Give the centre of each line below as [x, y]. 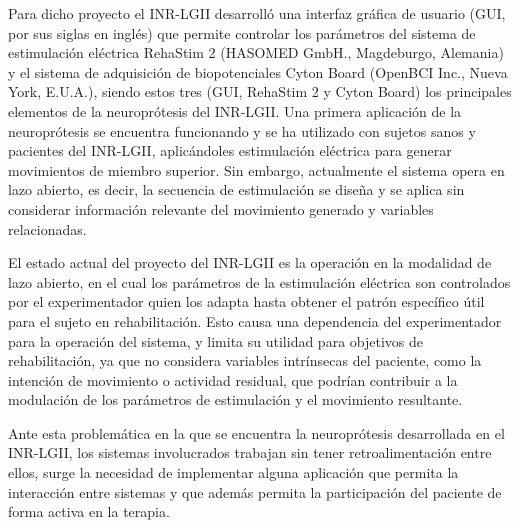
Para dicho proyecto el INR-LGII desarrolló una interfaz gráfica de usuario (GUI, [257, 13]
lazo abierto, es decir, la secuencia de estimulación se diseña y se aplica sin [236, 189]
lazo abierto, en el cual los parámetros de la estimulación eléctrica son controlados [259, 281]
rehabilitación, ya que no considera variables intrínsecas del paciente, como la [245, 360]
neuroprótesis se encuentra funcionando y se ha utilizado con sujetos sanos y [242, 130]
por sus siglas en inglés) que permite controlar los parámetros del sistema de [242, 32]
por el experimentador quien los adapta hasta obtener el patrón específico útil [246, 301]
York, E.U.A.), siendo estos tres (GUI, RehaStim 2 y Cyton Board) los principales [260, 91]
